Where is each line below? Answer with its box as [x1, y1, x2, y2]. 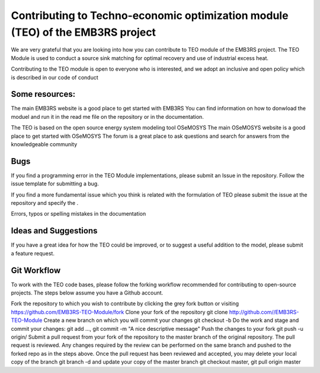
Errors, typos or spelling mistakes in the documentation [11, 210, 146, 217]
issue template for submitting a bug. [11, 180, 99, 187]
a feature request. [11, 249, 55, 257]
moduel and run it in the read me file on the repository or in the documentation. [11, 113, 204, 120]
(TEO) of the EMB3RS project [11, 26, 156, 39]
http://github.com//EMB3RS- [229, 308, 299, 315]
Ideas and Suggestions [11, 226, 98, 236]
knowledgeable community [11, 140, 78, 148]
